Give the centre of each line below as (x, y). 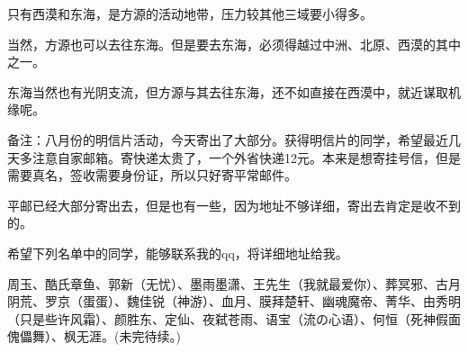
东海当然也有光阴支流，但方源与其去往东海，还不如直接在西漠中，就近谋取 (228, 91)
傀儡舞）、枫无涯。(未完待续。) (94, 336)
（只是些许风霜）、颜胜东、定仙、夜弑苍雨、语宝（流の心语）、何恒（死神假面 (234, 318)
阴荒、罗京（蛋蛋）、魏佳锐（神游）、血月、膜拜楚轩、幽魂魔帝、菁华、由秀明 (234, 301)
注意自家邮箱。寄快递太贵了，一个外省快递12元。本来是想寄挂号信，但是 (246, 157)
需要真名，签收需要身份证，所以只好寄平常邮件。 (152, 175)
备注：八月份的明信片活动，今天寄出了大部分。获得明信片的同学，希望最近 (228, 139)
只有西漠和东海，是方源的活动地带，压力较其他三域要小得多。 (190, 14)
